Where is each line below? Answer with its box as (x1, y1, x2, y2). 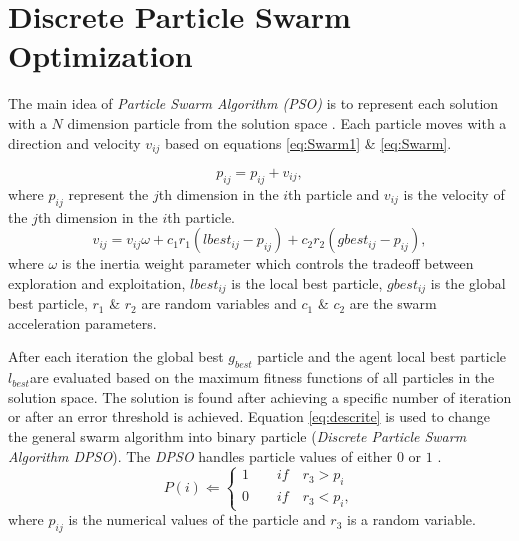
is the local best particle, (231, 272, 383, 293)
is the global (430, 272, 506, 293)
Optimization (8, 35, 193, 76)
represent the (68, 183, 149, 204)
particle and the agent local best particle (257, 346, 506, 367)
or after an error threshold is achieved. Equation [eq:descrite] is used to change (8, 406, 490, 427)
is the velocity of (403, 183, 505, 204)
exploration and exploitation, (8, 272, 186, 293)
